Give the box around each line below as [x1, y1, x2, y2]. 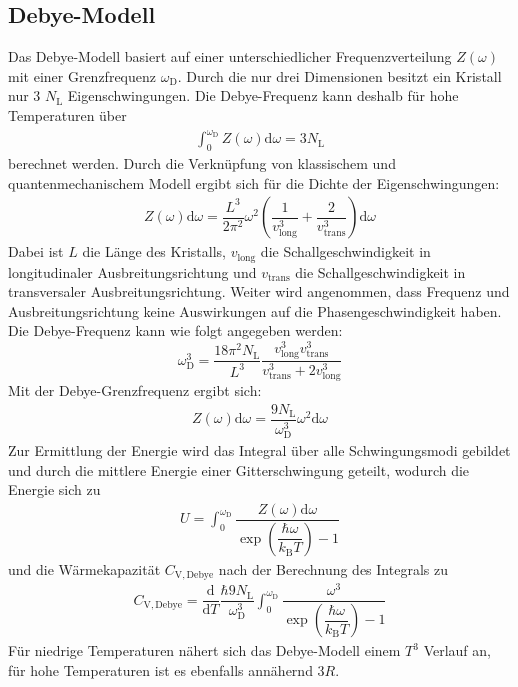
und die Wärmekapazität [8, 558, 161, 579]
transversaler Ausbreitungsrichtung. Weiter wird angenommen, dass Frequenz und [8, 281, 510, 302]
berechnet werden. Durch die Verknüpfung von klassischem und [8, 152, 396, 173]
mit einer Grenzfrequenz [8, 65, 156, 86]
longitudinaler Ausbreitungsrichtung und [8, 261, 257, 282]
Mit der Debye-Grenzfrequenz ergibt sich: [8, 380, 262, 401]
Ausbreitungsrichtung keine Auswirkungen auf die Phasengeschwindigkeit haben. [8, 300, 502, 321]
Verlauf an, [423, 640, 491, 661]
